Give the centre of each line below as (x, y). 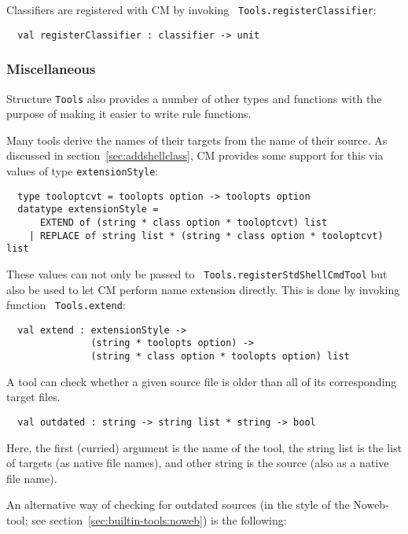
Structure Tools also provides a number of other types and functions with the (194, 98)
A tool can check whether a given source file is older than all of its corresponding (202, 381)
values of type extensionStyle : (83, 170)
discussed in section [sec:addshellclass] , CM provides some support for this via (195, 155)
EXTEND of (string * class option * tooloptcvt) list (184, 222)
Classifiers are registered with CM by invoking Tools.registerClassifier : (191, 9)
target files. (33, 397)
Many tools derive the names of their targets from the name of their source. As (197, 140)
